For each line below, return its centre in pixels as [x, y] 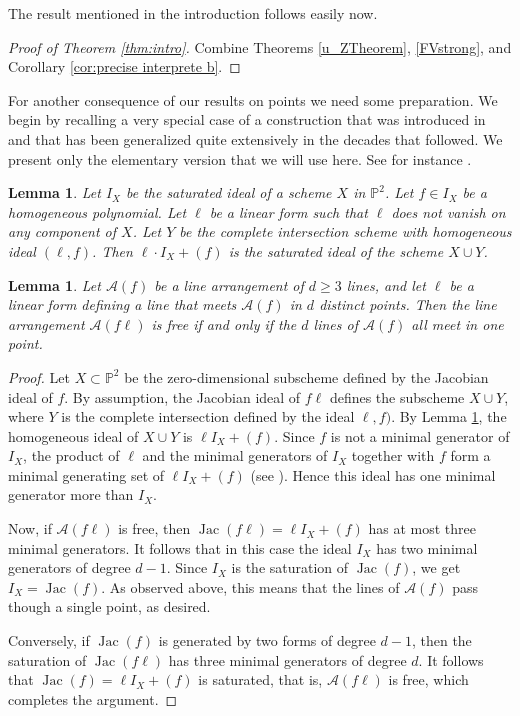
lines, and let [386, 284]
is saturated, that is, [260, 679]
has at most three [422, 528]
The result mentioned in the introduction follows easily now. [193, 13]
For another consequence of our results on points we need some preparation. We [253, 99]
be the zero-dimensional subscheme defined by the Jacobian [306, 376]
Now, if [30, 528]
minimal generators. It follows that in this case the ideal [180, 547]
